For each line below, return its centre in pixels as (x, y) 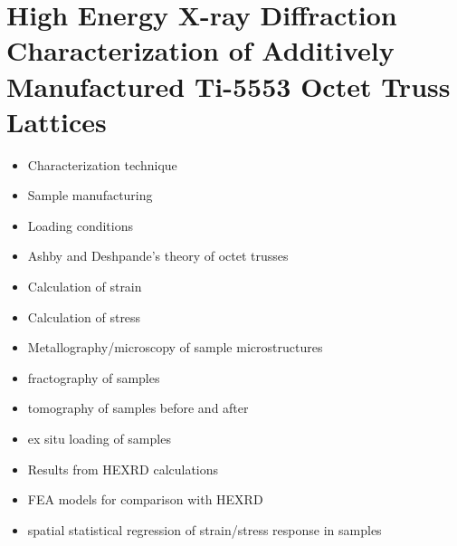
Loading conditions (80, 225)
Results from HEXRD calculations (123, 469)
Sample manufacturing (90, 195)
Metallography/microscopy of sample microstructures (175, 347)
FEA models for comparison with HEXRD (145, 499)
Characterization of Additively (200, 50)
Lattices (57, 121)
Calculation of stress (84, 316)
